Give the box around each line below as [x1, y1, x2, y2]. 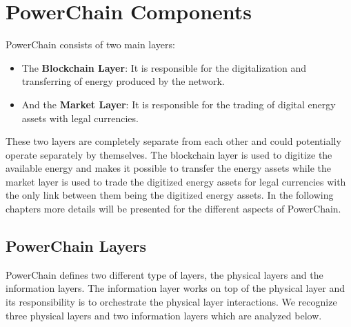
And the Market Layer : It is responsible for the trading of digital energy [21, 97, 336, 111]
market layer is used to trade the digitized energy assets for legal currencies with [6, 174, 346, 188]
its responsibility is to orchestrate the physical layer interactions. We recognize [6, 295, 337, 309]
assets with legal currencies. [21, 110, 139, 125]
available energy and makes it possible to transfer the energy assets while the [6, 161, 331, 175]
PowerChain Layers [6, 235, 147, 257]
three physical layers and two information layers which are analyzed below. [6, 308, 322, 322]
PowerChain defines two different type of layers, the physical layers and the [6, 267, 323, 281]
